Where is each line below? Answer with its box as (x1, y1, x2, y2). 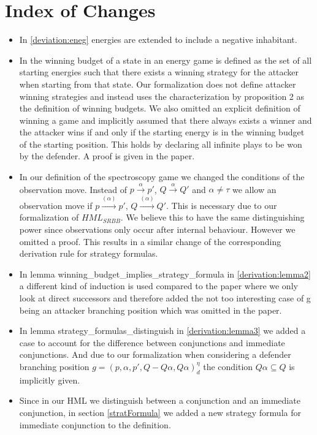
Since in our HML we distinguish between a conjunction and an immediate (19, 394, 300, 407)
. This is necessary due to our (166, 199, 277, 211)
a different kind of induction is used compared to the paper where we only (19, 279, 298, 292)
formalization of (19, 211, 79, 224)
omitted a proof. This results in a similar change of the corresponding (19, 235, 281, 248)
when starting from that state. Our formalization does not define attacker (19, 77, 296, 90)
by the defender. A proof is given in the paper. (19, 149, 195, 162)
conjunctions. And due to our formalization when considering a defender (19, 348, 291, 361)
